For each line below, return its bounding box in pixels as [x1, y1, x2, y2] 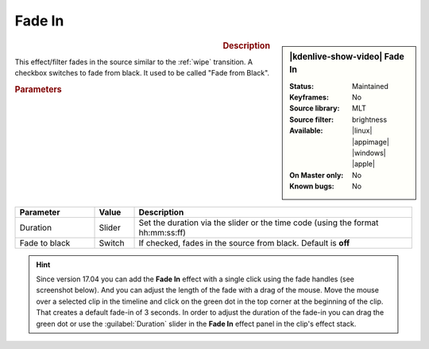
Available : [289, 126, 323, 135]
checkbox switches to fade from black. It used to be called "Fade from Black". [14, 68, 270, 78]
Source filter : [289, 114, 334, 124]
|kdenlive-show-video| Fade [289, 51, 404, 62]
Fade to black [19, 237, 71, 248]
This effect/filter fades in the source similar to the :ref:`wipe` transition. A [14, 56, 253, 67]
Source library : [289, 103, 340, 113]
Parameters [14, 83, 63, 95]
